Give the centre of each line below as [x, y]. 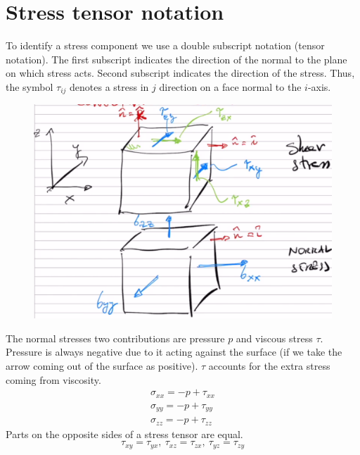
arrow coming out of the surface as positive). [102, 366]
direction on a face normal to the [230, 86]
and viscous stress [274, 338]
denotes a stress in [109, 86]
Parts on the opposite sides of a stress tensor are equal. [124, 434]
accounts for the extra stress [269, 366]
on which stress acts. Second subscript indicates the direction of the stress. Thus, [180, 73]
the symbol [30, 86]
